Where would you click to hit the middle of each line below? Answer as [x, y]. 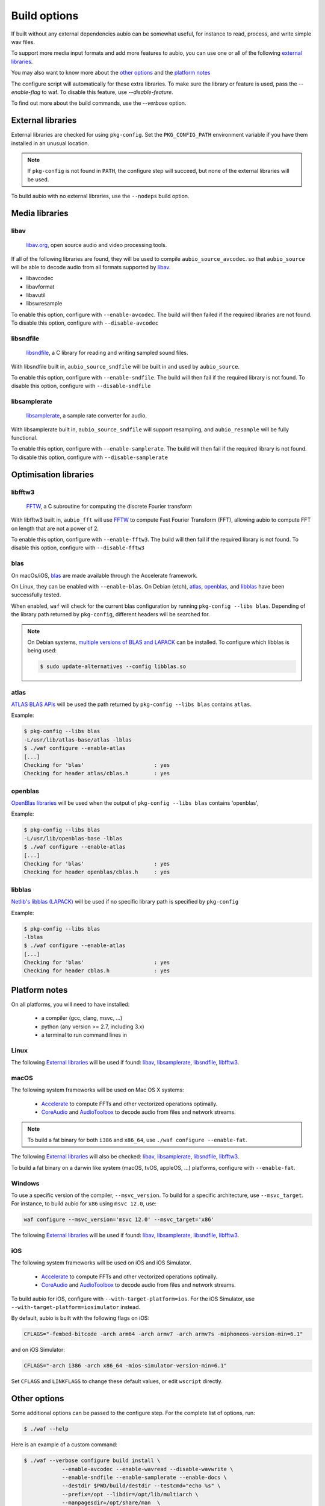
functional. [24, 438]
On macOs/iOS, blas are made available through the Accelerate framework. [104, 575]
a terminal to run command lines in [84, 1035]
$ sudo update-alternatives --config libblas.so [113, 667]
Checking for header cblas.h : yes [97, 971]
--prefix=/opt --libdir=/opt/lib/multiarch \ [130, 1494]
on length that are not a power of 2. [55, 528]
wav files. [23, 42]
